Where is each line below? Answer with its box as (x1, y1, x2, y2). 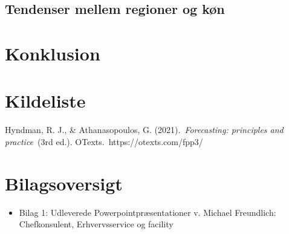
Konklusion (5, 41, 100, 65)
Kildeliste (5, 88, 86, 113)
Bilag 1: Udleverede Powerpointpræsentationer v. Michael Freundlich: (19, 206, 276, 218)
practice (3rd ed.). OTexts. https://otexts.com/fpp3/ (5, 135, 203, 148)
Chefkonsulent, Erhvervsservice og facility (19, 218, 174, 230)
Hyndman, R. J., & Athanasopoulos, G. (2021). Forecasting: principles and (5, 123, 284, 136)
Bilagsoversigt (5, 171, 123, 195)
